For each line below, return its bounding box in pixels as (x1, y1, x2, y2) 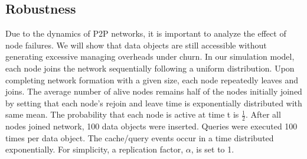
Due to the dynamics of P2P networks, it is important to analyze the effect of (5, 27, 286, 40)
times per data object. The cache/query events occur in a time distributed (5, 131, 274, 144)
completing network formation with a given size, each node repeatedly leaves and (5, 73, 299, 86)
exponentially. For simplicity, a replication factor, (5, 143, 184, 155)
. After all (245, 108, 281, 121)
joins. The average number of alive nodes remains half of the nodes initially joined (5, 85, 302, 98)
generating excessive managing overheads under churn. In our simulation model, (5, 50, 295, 63)
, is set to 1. (191, 143, 234, 155)
